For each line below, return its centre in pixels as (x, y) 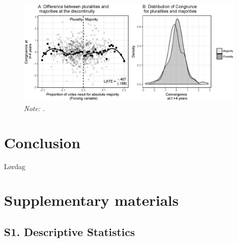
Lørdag (15, 166)
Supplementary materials (91, 200)
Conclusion (42, 142)
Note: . (34, 108)
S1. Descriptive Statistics (69, 231)
